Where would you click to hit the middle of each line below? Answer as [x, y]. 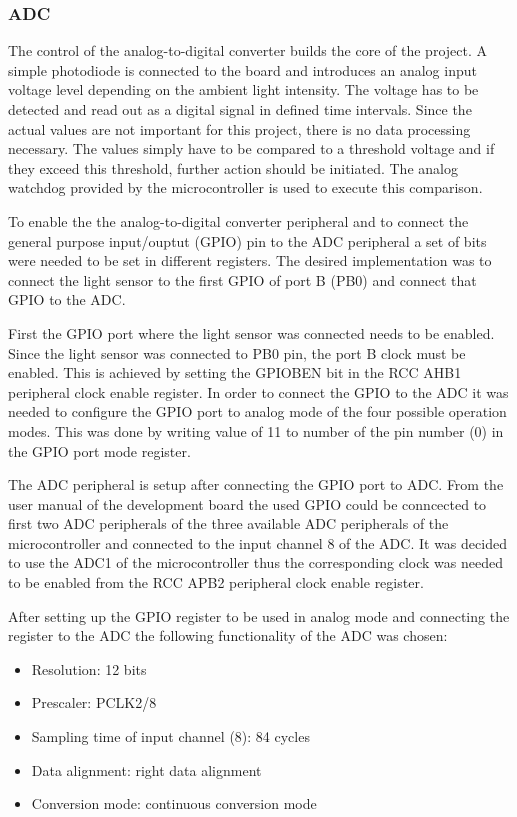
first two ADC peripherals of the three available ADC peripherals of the [228, 523]
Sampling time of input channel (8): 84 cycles [170, 736]
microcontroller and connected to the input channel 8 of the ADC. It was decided [257, 542]
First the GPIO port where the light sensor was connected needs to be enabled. [251, 332]
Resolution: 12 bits [89, 668]
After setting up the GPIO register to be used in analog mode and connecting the [259, 615]
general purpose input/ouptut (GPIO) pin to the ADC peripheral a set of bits [247, 240]
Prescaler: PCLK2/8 [94, 702]
